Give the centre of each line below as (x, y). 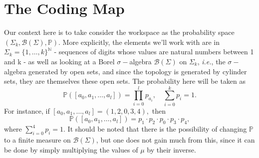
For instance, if (27, 110)
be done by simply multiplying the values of (71, 149)
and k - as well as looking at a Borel (59, 61)
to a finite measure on (37, 140)
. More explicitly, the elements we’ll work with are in (139, 42)
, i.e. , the (211, 61)
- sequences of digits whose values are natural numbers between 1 (154, 52)
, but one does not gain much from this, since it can (175, 140)
